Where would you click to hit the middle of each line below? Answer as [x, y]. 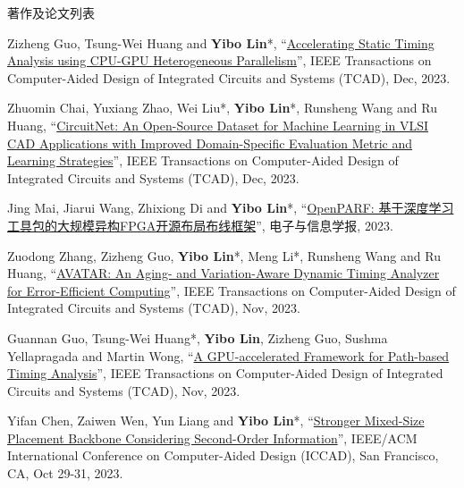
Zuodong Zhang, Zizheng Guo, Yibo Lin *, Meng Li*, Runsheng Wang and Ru [224, 255]
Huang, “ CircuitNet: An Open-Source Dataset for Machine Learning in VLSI [218, 125]
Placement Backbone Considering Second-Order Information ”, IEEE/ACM [212, 438]
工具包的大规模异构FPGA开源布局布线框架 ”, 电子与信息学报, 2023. [200, 225]
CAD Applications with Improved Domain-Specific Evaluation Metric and [210, 143]
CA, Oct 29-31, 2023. [65, 473]
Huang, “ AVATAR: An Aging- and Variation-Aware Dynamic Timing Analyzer [224, 273]
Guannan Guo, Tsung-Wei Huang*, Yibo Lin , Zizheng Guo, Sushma [198, 337]
